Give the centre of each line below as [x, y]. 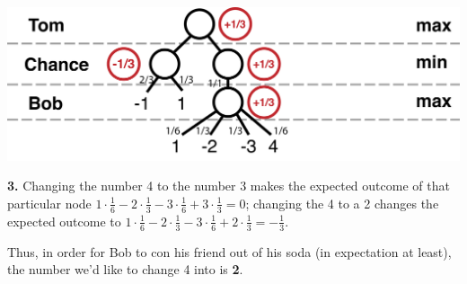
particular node [49, 203]
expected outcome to [64, 221]
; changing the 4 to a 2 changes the [342, 203]
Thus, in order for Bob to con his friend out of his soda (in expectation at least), [229, 251]
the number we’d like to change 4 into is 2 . [125, 269]
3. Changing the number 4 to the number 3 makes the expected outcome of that [229, 186]
